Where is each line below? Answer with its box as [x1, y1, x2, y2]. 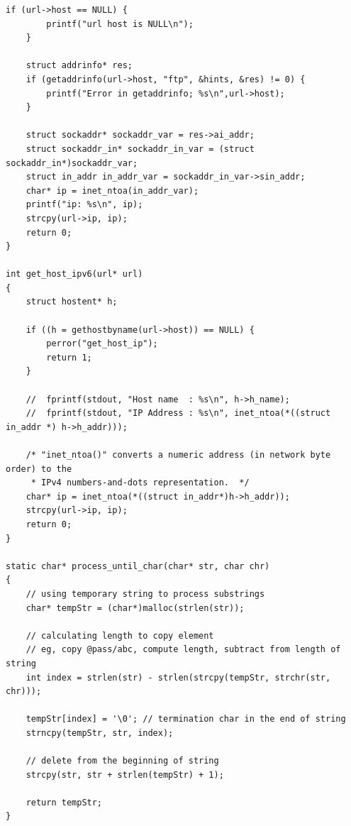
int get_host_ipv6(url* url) [6, 269, 143, 280]
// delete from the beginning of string [26, 756, 219, 766]
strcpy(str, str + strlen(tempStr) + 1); [26, 769, 224, 780]
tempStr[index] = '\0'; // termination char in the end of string [26, 714, 346, 725]
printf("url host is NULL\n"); [46, 18, 194, 29]
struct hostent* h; [26, 297, 118, 307]
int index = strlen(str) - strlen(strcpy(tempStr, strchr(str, [26, 672, 331, 683]
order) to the [6, 463, 72, 474]
